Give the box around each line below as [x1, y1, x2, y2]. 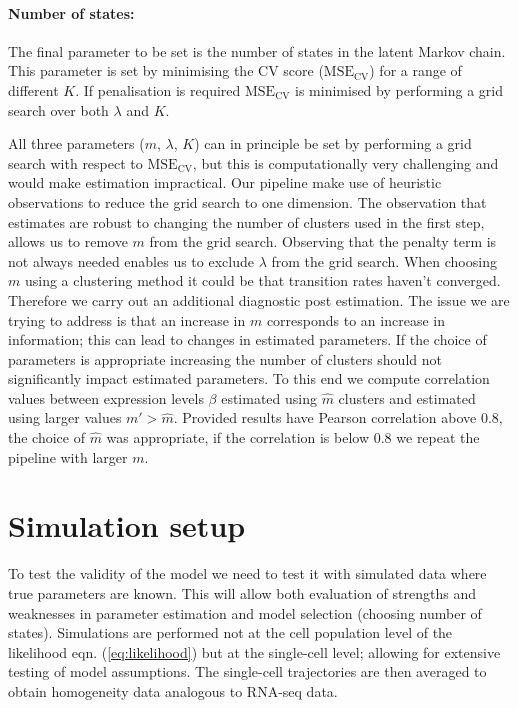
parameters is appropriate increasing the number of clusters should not [8, 348, 442, 369]
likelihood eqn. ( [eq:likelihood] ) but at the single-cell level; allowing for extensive [8, 641, 501, 662]
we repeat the [396, 427, 480, 448]
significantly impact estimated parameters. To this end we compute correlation [8, 368, 490, 389]
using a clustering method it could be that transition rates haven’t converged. [24, 270, 501, 291]
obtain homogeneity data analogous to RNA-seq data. [8, 680, 338, 701]
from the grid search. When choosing [271, 250, 497, 271]
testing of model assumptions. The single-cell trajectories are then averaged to [8, 661, 487, 682]
